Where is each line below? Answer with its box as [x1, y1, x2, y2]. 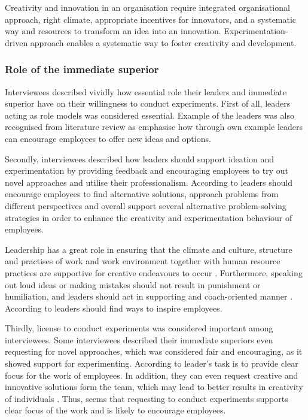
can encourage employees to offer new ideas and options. [5, 132, 211, 144]
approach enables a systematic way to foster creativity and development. [30, 36, 297, 49]
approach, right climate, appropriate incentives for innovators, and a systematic [5, 13, 297, 25]
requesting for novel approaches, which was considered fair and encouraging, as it [5, 345, 303, 358]
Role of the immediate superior [5, 62, 159, 77]
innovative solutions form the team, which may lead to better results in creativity [5, 380, 303, 393]
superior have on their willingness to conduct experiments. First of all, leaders [5, 97, 291, 110]
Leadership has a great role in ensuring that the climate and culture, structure [5, 243, 292, 255]
